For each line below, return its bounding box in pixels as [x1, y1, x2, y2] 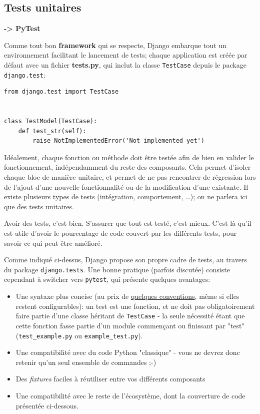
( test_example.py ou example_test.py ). [15, 330, 143, 340]
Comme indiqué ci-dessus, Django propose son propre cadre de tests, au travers [4, 254, 247, 265]
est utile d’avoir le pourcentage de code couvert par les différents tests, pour [4, 228, 237, 238]
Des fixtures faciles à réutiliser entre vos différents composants [15, 373, 205, 384]
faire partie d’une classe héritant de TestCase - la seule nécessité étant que [15, 310, 245, 321]
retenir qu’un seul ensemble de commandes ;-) [15, 356, 156, 367]
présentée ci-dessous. [15, 400, 78, 410]
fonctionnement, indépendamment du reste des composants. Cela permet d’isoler [4, 162, 251, 172]
